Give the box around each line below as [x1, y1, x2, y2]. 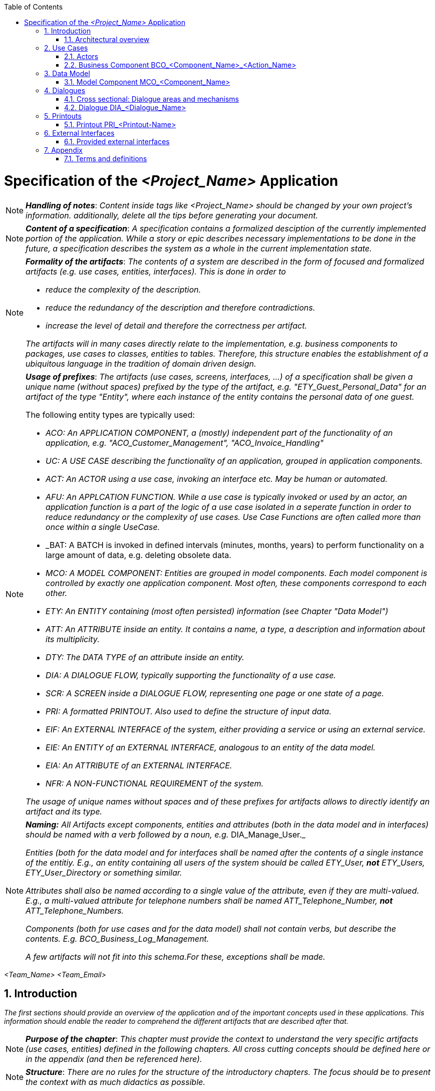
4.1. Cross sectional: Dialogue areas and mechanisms [64, 95, 239, 103]
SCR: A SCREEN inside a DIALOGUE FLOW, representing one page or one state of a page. [46, 688, 384, 698]
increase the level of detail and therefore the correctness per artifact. [46, 320, 307, 331]
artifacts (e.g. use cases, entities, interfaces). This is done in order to [26, 266, 286, 277]
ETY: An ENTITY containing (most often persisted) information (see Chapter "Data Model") [46, 606, 388, 616]
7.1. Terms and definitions [64, 154, 147, 163]
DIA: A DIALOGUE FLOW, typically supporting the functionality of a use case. [46, 670, 336, 680]
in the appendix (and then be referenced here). [26, 1054, 202, 1064]
